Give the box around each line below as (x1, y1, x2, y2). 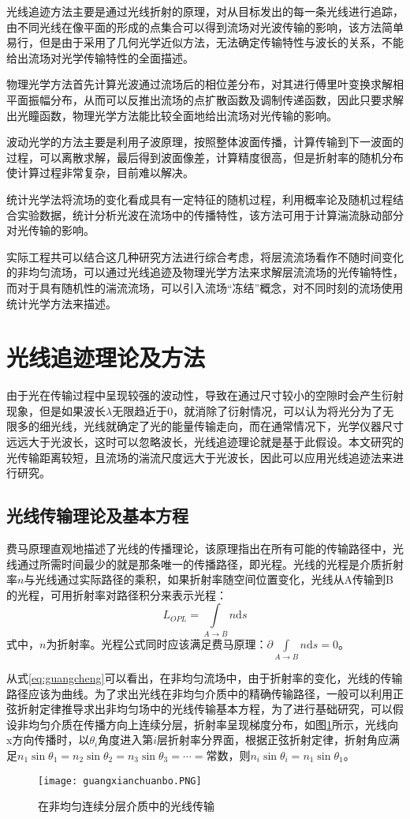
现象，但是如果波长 (6, 402, 106, 419)
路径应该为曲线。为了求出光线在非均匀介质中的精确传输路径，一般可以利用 (6, 685, 393, 701)
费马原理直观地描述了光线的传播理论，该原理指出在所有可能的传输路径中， (6, 539, 393, 556)
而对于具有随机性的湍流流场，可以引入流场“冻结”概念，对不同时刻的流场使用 (6, 279, 404, 295)
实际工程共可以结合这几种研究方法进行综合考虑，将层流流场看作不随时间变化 (6, 248, 404, 265)
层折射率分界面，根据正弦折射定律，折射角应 (157, 731, 389, 748)
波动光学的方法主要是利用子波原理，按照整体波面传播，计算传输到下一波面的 (6, 133, 404, 150)
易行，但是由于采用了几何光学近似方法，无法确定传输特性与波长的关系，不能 (6, 34, 404, 51)
